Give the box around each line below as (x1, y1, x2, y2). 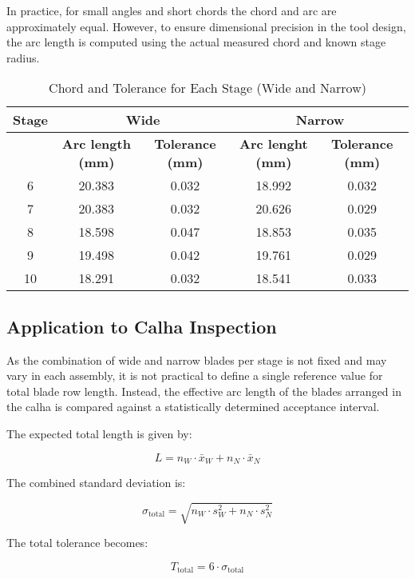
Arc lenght (239, 134, 308, 154)
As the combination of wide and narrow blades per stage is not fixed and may (6, 351, 387, 368)
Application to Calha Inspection (6, 313, 277, 338)
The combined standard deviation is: (6, 474, 186, 490)
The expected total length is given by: (6, 425, 192, 441)
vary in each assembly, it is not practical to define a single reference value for (6, 367, 383, 384)
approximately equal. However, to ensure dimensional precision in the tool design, (6, 18, 406, 34)
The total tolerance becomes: (6, 534, 148, 551)
